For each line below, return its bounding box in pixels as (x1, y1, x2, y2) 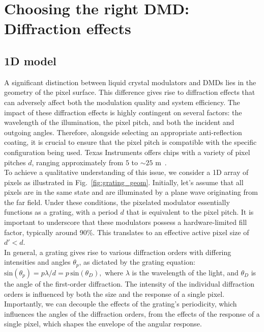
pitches (4, 157, 26, 167)
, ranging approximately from (32, 157, 124, 167)
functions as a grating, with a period (4, 207, 118, 217)
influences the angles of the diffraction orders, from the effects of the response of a (4, 308, 260, 319)
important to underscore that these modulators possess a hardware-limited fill (4, 217, 247, 227)
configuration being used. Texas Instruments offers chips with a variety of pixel (4, 146, 250, 157)
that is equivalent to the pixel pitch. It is (126, 207, 254, 217)
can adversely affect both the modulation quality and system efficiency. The (4, 96, 240, 107)
